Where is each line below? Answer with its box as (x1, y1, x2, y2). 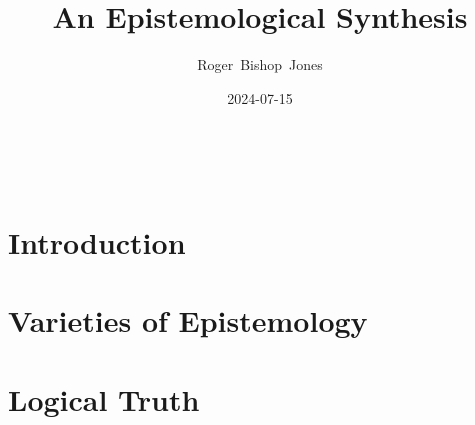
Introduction (8, 222, 186, 263)
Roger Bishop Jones (197, 54, 323, 75)
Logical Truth (8, 378, 200, 419)
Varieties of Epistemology (8, 300, 368, 341)
